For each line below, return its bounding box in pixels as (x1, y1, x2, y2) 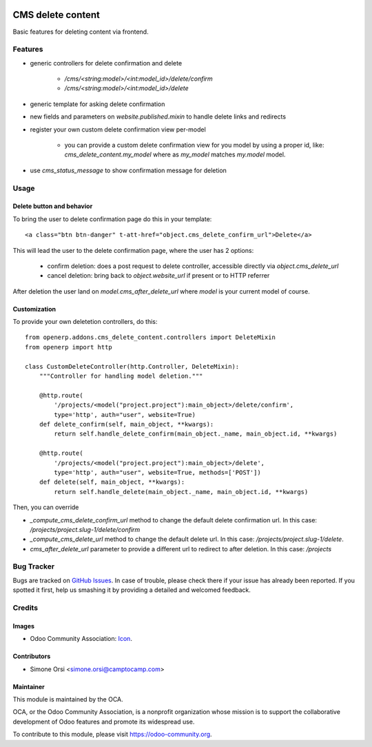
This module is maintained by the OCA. (12, 695, 123, 703)
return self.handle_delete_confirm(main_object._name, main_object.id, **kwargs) (54, 430, 338, 438)
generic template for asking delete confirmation (30, 100, 165, 108)
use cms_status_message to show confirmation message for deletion (30, 166, 227, 174)
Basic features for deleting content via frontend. (12, 28, 149, 36)
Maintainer (12, 682, 45, 690)
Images (12, 622, 34, 630)
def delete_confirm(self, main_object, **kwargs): (39, 420, 214, 428)
